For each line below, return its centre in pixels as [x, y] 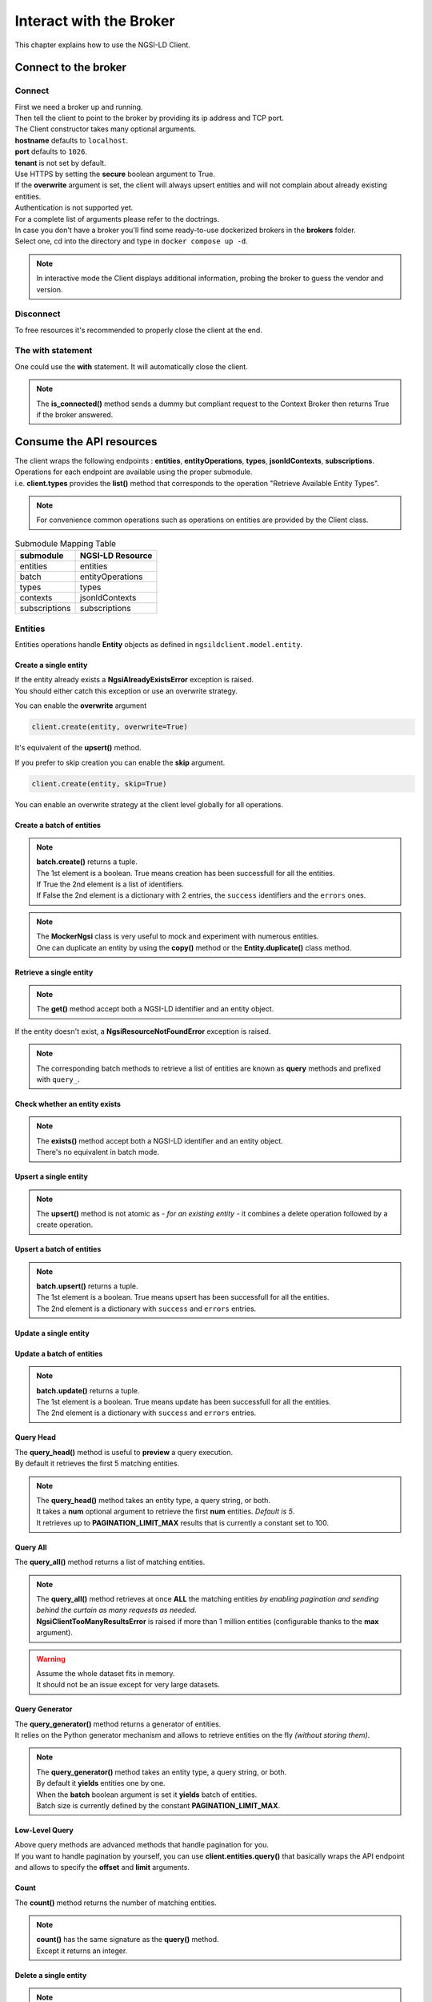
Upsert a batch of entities [58, 1249]
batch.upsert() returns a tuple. [87, 1286]
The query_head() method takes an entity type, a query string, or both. [154, 1500]
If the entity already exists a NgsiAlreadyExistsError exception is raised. [134, 680]
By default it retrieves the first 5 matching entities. [97, 1463]
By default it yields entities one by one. [101, 1783]
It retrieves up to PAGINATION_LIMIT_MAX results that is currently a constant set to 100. [183, 1522]
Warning [51, 1658]
